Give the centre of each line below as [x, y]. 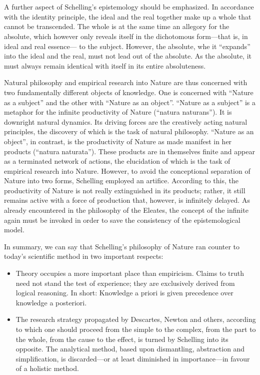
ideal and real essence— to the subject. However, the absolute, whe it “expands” [127, 46]
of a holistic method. [47, 368]
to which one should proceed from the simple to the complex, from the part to [136, 329]
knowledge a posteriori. [51, 302]
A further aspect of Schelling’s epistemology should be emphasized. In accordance [129, 7]
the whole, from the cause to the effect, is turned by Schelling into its [122, 339]
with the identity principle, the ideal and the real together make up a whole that [128, 16]
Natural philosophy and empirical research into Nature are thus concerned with [126, 82]
